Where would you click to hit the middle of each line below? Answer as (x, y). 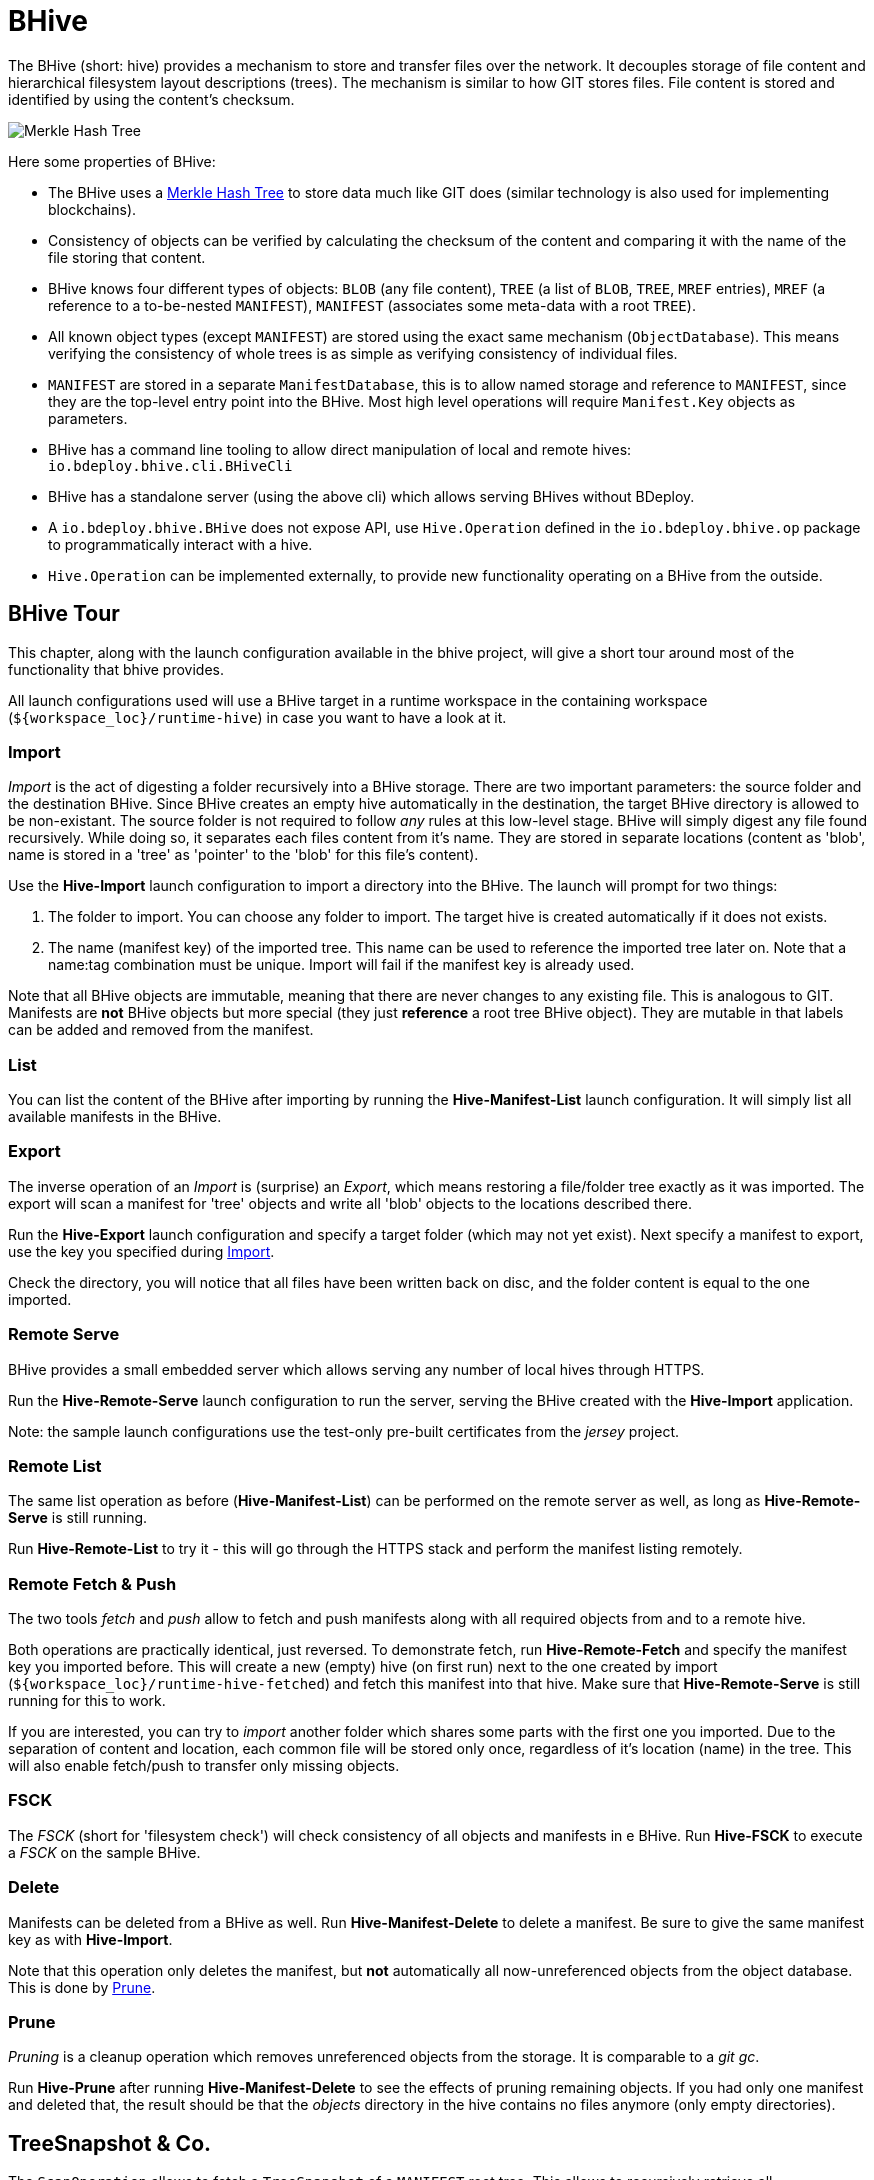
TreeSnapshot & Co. (110, 2143)
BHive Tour (64, 614)
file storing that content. (127, 257)
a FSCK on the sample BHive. (104, 1852)
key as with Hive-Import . (90, 1939)
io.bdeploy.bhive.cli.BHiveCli (170, 465)
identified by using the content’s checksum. (151, 99)
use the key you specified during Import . (141, 1251)
